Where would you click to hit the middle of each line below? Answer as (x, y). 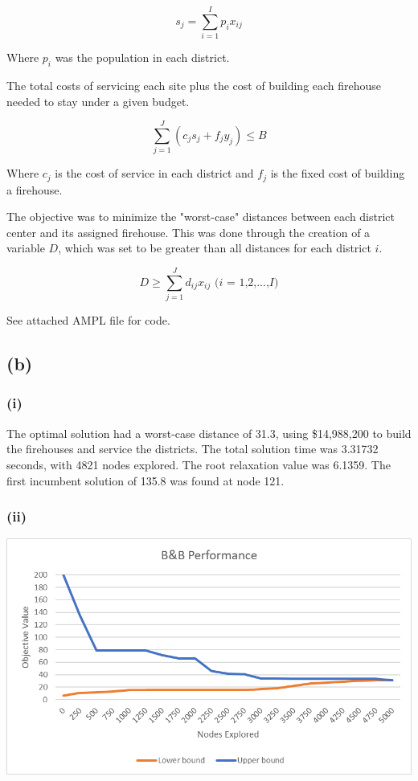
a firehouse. (35, 189)
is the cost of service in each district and (154, 173)
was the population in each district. (142, 57)
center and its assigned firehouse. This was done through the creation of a (189, 232)
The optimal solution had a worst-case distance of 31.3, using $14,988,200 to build (209, 433)
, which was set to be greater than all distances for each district (215, 248)
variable (26, 248)
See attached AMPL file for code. (88, 320)
